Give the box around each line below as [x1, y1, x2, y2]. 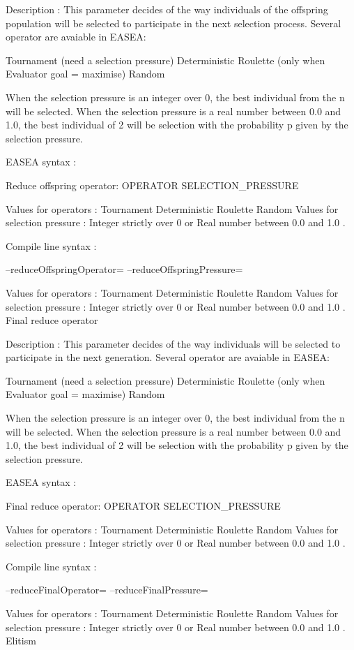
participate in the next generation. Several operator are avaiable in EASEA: [6, 350, 330, 364]
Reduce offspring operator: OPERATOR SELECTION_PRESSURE [6, 177, 299, 192]
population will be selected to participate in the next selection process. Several [6, 15, 341, 30]
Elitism [6, 633, 36, 648]
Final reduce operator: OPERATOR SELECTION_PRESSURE [6, 498, 281, 513]
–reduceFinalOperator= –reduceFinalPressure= [6, 582, 208, 597]
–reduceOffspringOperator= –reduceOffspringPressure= [6, 262, 243, 276]
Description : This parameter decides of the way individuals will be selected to [6, 336, 341, 350]
